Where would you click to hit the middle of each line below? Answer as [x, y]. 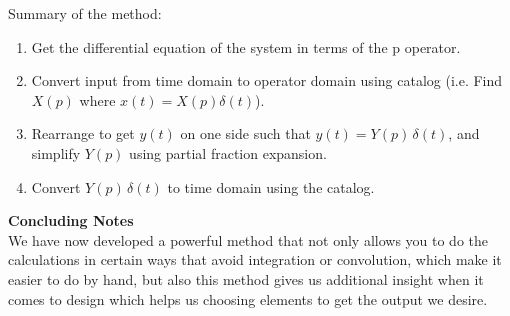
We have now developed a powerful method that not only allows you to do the [248, 239]
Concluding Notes [71, 220]
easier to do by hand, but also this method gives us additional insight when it [246, 278]
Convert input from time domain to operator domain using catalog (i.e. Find [267, 80]
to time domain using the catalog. [271, 186]
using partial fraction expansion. [228, 152]
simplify [56, 152]
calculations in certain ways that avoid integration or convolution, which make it [255, 259]
